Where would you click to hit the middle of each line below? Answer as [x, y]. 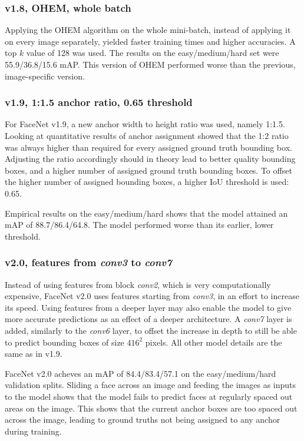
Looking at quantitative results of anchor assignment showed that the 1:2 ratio [147, 135]
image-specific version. [45, 76]
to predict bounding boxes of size [65, 342]
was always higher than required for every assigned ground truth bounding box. [148, 147]
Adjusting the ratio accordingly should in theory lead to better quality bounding [150, 159]
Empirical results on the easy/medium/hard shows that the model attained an [146, 213]
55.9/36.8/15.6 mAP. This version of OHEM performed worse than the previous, [150, 64]
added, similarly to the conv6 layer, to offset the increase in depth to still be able [151, 330]
